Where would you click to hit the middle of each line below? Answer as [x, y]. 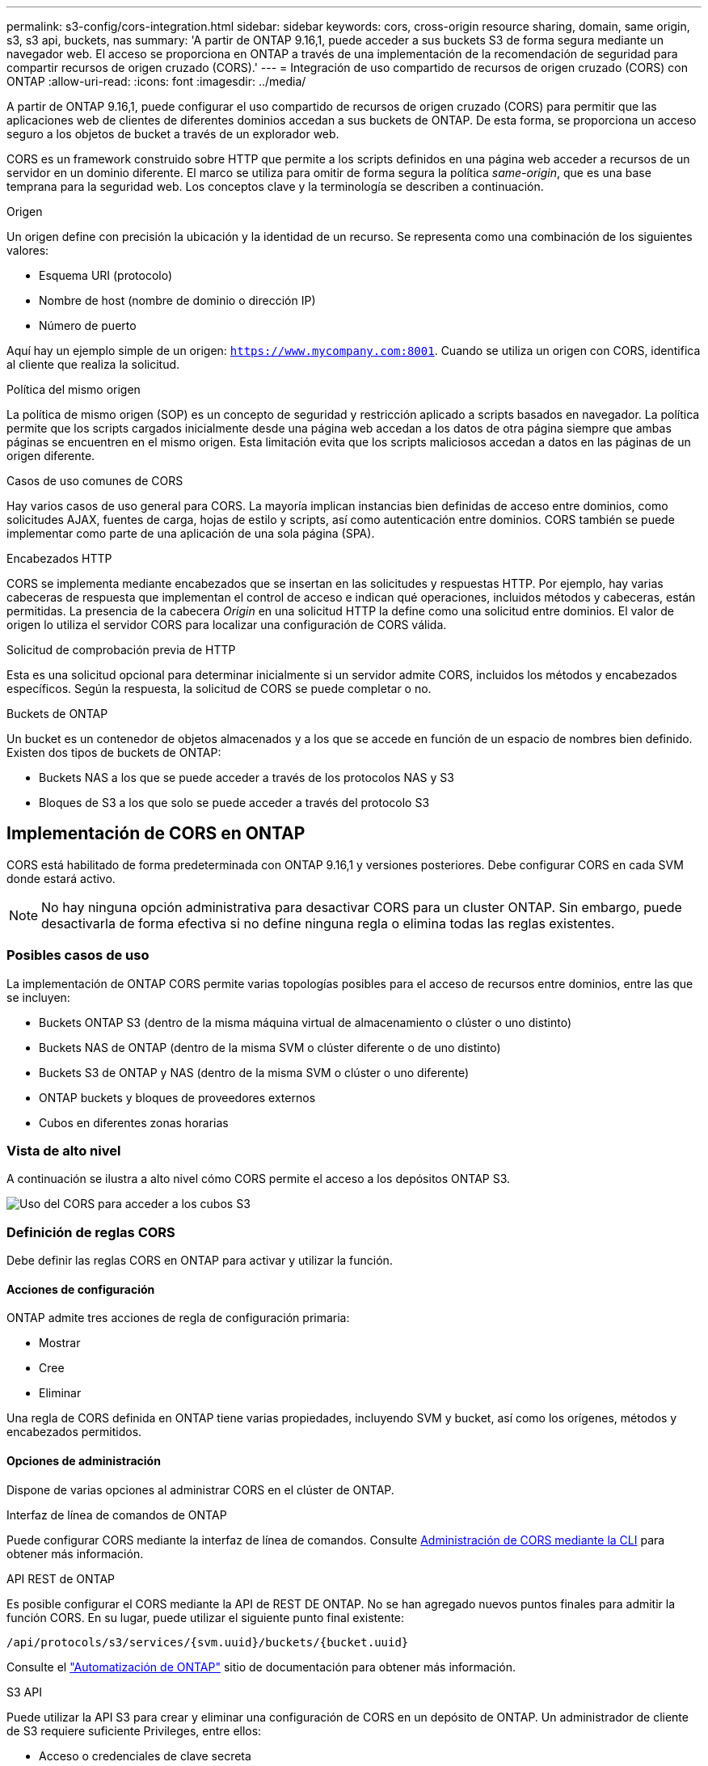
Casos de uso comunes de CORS [95, 481]
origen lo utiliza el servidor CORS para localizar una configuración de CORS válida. [227, 625]
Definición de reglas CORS [91, 1232]
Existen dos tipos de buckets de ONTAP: [114, 752]
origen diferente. [51, 456]
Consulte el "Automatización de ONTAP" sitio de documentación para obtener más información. [261, 1667]
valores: [28, 250]
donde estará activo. [61, 878]
